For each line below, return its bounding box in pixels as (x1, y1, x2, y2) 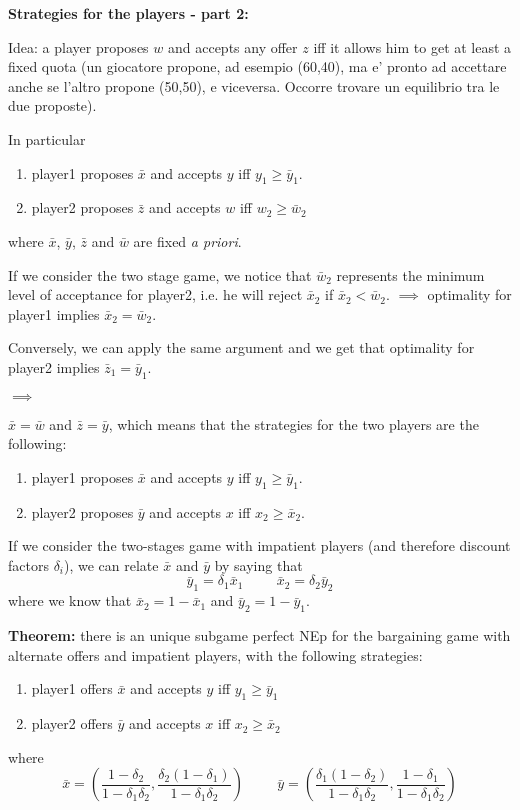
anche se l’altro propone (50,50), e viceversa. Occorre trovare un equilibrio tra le (8, 75, 500, 96)
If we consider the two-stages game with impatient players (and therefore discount (8, 535, 511, 556)
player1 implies (8, 303, 100, 324)
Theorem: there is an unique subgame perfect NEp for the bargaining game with (8, 625, 511, 646)
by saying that (214, 554, 303, 575)
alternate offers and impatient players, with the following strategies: (8, 644, 423, 665)
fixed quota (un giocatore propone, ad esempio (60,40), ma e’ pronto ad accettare (8, 56, 507, 77)
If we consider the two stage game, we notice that (8, 264, 312, 285)
